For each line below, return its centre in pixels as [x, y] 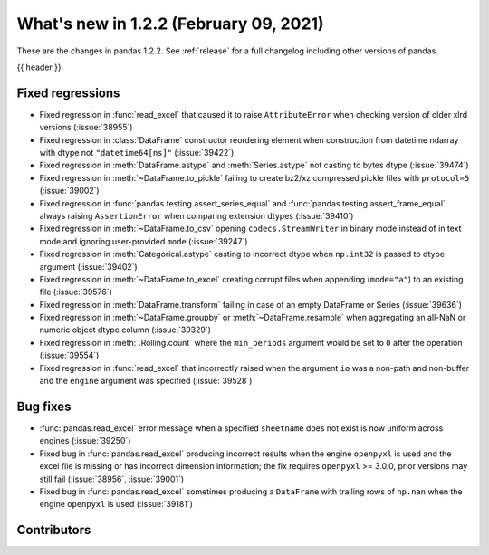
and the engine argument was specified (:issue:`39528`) [146, 381]
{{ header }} [39, 67]
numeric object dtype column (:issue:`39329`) [125, 330]
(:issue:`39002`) [69, 191]
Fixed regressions [68, 93]
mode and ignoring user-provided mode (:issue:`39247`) [144, 241]
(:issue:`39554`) [69, 355]
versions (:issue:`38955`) [86, 128]
